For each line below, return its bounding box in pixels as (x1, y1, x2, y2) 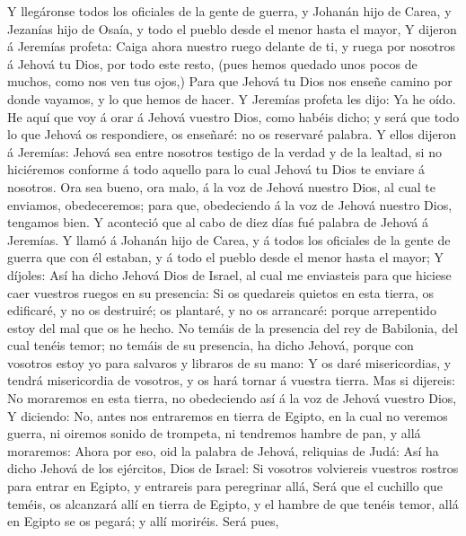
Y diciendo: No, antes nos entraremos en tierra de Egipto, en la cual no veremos (7, 406, 448, 425)
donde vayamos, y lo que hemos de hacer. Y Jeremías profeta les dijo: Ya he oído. (7, 89, 456, 108)
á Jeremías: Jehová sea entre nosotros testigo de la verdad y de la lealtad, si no (7, 142, 442, 161)
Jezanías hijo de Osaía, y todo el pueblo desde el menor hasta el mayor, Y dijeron (7, 19, 457, 38)
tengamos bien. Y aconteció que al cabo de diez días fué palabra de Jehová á (7, 213, 428, 232)
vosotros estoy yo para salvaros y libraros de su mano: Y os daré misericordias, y (7, 353, 452, 372)
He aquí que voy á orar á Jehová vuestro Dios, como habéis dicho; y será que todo (7, 107, 460, 126)
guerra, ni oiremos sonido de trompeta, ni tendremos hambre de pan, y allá (7, 424, 421, 443)
